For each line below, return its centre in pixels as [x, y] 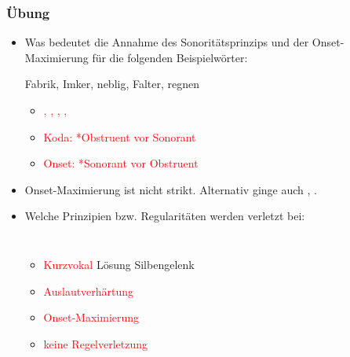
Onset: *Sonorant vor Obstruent [121, 163]
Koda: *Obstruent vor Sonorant [120, 136]
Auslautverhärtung [89, 291]
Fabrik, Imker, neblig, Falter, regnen [112, 84]
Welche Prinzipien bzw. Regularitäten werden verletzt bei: [165, 216]
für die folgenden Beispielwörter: [170, 57]
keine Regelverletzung [96, 343]
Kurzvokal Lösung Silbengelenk [119, 264]
